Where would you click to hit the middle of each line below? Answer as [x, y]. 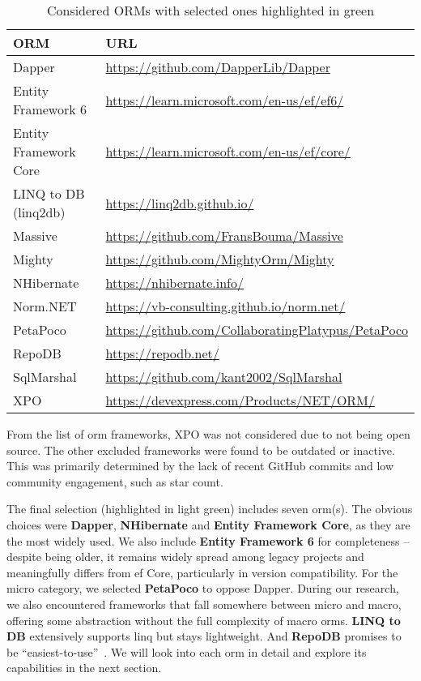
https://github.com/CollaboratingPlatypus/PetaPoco [257, 330]
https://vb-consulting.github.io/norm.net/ [225, 306]
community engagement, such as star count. [115, 481]
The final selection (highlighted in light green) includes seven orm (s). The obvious [210, 509]
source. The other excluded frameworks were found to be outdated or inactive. [201, 450]
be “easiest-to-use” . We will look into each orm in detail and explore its [187, 651]
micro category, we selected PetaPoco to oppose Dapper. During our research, [203, 588]
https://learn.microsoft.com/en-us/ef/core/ [228, 151]
